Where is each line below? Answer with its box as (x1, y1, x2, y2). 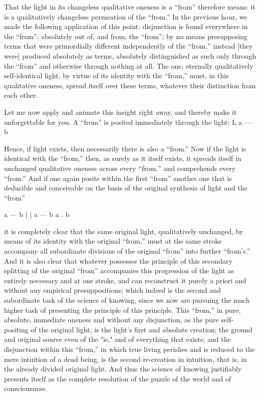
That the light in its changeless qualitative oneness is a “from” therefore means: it (4, 2, 255, 12)
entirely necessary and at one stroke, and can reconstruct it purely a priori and (4, 275, 246, 285)
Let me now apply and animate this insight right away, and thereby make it (4, 106, 237, 117)
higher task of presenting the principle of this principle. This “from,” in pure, (4, 304, 241, 315)
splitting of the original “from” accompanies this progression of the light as (4, 265, 234, 276)
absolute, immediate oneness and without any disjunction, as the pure (4, 314, 219, 325)
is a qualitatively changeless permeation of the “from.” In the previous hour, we (4, 11, 247, 22)
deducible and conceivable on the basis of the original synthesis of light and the (4, 182, 247, 193)
